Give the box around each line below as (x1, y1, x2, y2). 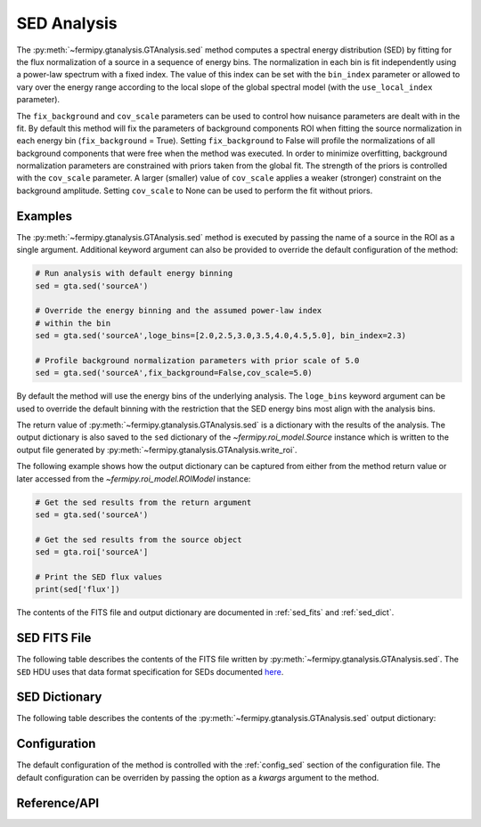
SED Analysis (16, 13, 118, 33)
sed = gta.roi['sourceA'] (35, 547, 149, 557)
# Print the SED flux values (35, 572, 163, 582)
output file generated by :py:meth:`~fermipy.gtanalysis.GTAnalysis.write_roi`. (16, 444, 298, 455)
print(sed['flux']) (35, 584, 120, 595)
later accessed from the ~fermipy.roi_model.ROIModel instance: (16, 473, 251, 484)
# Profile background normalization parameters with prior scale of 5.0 (35, 355, 360, 365)
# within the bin (35, 318, 111, 328)
